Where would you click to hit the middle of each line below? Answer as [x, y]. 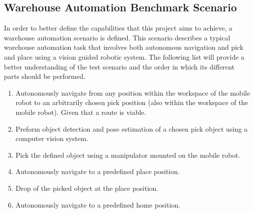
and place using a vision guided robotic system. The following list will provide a [124, 56]
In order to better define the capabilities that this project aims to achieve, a [118, 28]
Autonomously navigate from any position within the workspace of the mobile [133, 92]
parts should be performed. [45, 76]
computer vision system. [52, 138]
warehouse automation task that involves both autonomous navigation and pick [124, 47]
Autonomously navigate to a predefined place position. [98, 171]
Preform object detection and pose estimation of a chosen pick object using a [131, 128]
